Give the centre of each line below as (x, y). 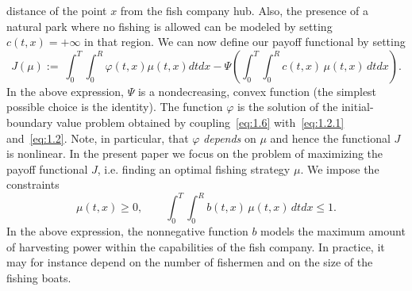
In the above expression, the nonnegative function (127, 231)
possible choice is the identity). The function (115, 107)
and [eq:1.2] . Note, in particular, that (98, 138)
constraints (33, 184)
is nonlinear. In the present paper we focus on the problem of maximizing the (195, 153)
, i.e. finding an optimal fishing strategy (194, 168)
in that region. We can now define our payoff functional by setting (245, 42)
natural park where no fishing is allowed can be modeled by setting (169, 26)
